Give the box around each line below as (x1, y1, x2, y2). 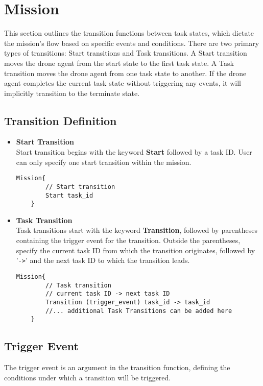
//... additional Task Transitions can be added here (45, 307, 232, 315)
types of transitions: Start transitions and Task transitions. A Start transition (4, 47, 247, 58)
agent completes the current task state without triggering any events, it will (4, 78, 241, 88)
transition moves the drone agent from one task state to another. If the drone (4, 67, 247, 78)
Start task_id (45, 191, 93, 199)
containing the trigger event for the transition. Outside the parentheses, (16, 235, 241, 246)
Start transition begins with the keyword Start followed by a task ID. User (16, 147, 252, 157)
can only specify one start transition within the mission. (16, 156, 192, 167)
